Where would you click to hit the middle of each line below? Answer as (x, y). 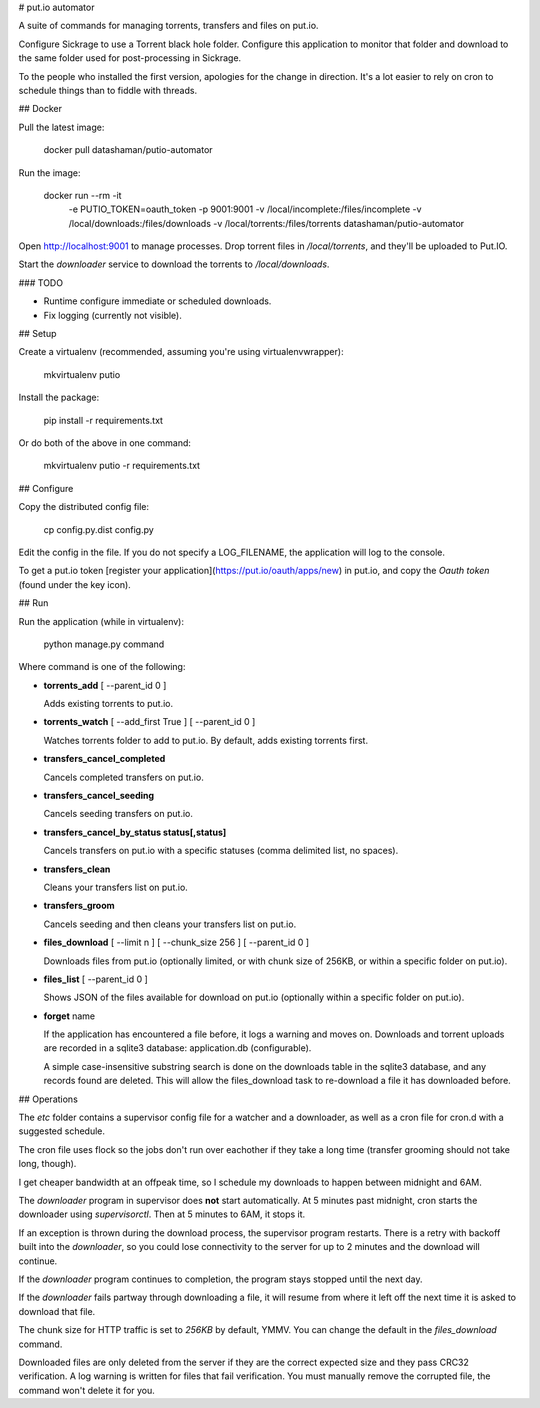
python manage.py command (104, 644)
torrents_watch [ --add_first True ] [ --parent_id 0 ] (149, 722)
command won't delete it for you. (86, 1390)
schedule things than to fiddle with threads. (108, 90)
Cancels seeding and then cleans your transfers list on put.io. (170, 924)
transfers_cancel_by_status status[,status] (135, 832)
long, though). (47, 1164)
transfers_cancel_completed (104, 759)
